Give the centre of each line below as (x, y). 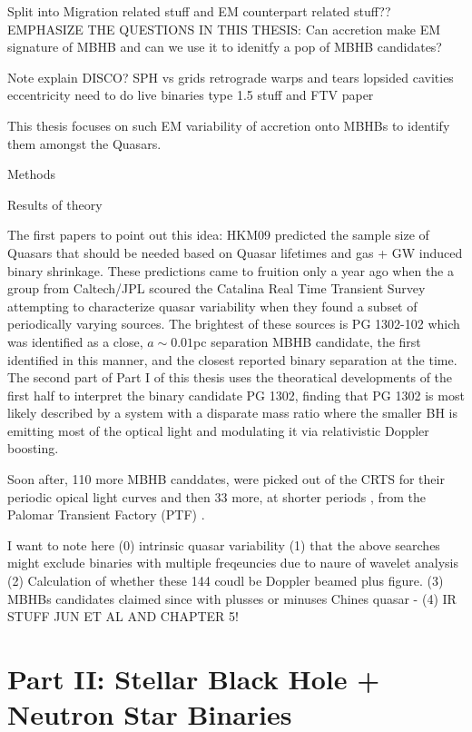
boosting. (33, 448)
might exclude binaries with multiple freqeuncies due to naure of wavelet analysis (233, 563)
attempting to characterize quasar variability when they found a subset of (212, 306)
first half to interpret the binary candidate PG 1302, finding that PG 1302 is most (236, 395)
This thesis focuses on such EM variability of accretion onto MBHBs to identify (229, 125)
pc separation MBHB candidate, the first (307, 341)
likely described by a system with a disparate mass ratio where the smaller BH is (232, 413)
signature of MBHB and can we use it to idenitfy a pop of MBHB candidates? (225, 47)
